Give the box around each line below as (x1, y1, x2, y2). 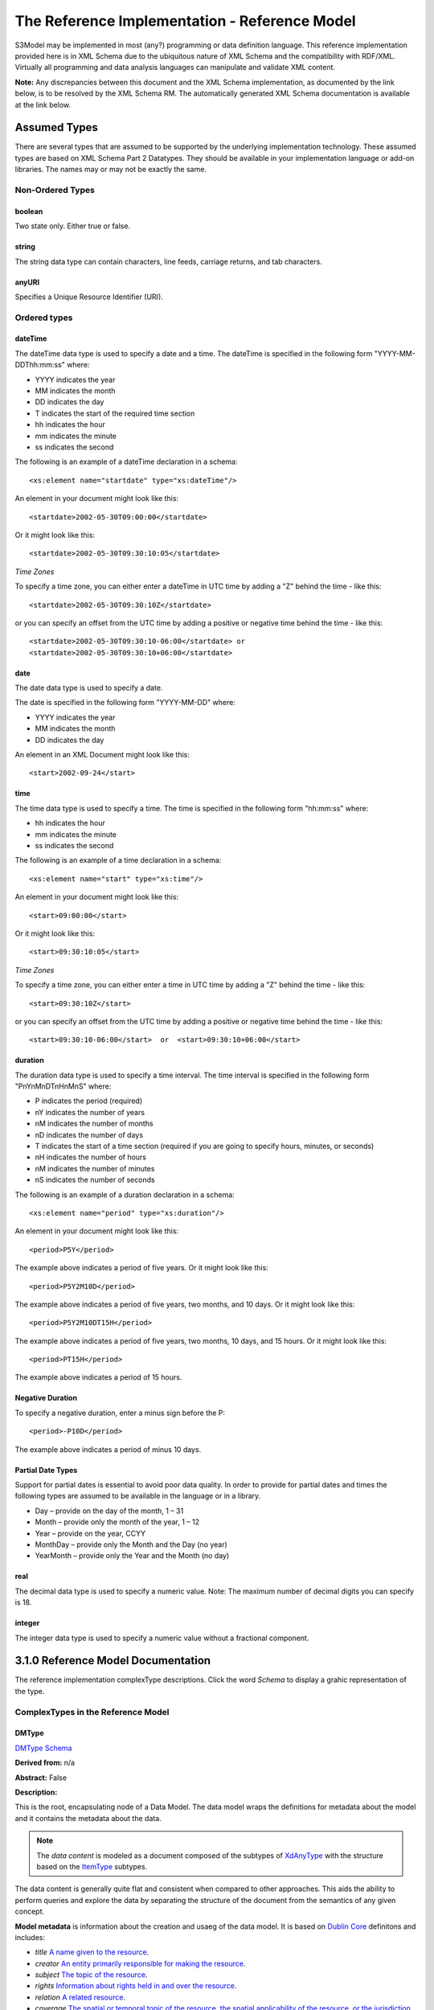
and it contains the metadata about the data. (14, 1813, 162, 1823)
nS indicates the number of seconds (35, 1175, 156, 1185)
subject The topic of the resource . (35, 1970, 148, 1979)
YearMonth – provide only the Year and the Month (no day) (35, 1551, 230, 1561)
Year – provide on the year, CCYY (35, 1528, 146, 1538)
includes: (14, 1932, 46, 1942)
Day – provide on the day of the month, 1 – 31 (35, 1506, 184, 1516)
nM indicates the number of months (35, 1118, 154, 1129)
